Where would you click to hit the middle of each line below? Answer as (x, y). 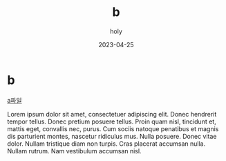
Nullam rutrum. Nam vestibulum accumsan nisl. (74, 151)
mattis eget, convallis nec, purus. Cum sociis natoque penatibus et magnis (113, 128)
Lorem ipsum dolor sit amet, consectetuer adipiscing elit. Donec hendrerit (112, 114)
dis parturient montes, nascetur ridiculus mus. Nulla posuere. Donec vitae (112, 136)
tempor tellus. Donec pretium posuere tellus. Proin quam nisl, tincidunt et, (112, 121)
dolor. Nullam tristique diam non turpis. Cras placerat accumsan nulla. (106, 144)
